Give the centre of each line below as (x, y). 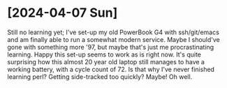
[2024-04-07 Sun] (63, 13)
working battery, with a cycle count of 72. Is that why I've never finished (111, 69)
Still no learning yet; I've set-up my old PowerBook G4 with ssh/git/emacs (113, 32)
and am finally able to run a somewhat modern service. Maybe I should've (113, 39)
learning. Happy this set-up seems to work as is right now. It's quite (104, 54)
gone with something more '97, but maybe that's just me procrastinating (111, 47)
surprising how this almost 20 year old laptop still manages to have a (106, 61)
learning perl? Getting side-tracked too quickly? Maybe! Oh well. (100, 76)
